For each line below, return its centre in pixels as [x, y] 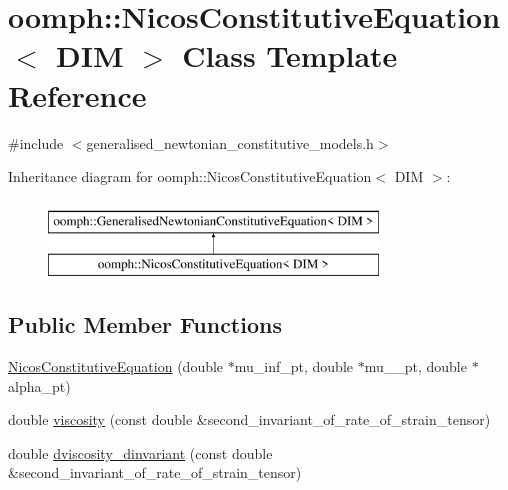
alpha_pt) [39, 385]
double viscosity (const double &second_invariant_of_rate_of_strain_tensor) [249, 419]
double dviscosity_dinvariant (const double [140, 452]
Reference [77, 94]
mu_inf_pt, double [293, 366]
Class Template [290, 55]
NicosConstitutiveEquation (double [116, 366]
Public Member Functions [145, 324]
